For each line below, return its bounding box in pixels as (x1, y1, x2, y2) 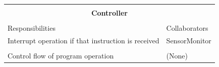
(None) (166, 50, 188, 61)
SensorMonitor (166, 35, 211, 45)
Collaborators (166, 23, 208, 33)
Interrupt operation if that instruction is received (8, 35, 159, 45)
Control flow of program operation (8, 50, 114, 61)
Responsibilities (8, 23, 56, 33)
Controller (91, 8, 128, 18)
